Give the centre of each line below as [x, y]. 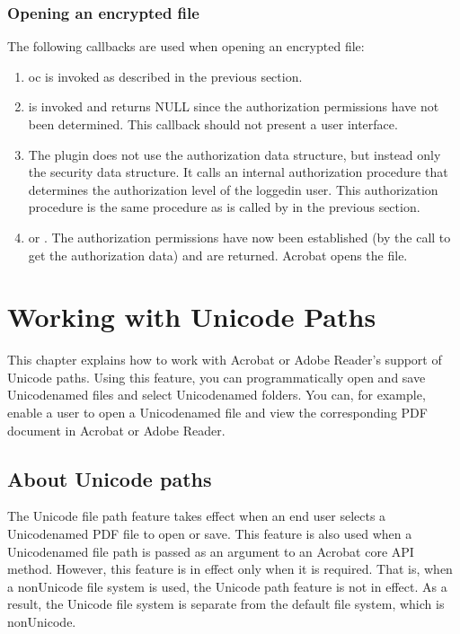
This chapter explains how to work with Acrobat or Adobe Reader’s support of [225, 360]
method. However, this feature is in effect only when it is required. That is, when [230, 569]
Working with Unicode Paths [192, 317]
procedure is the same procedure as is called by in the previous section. [224, 207]
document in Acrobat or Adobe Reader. [116, 430]
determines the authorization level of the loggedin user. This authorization [233, 189]
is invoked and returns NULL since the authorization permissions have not [234, 106]
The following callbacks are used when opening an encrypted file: [186, 46]
